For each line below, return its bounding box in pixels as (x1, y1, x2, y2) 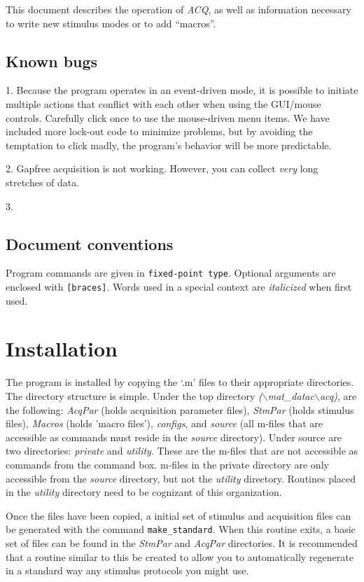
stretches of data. (6, 174, 80, 189)
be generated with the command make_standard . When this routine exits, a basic (6, 522, 356, 536)
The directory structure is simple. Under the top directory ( (6, 388, 262, 403)
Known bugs (6, 50, 98, 71)
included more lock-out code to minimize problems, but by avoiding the (6, 124, 313, 139)
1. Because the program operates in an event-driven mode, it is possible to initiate (6, 83, 358, 97)
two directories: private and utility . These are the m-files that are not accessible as (6, 443, 358, 458)
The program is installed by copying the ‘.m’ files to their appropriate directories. (6, 375, 354, 389)
